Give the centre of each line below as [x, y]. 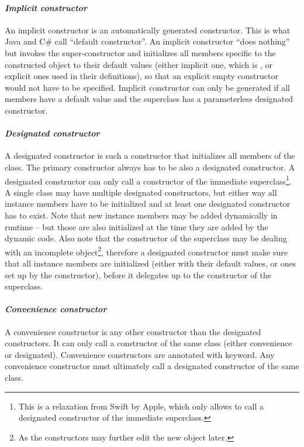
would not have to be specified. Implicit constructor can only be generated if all [147, 87]
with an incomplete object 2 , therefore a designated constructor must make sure [146, 251]
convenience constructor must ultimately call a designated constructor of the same [152, 366]
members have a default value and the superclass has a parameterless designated [149, 99]
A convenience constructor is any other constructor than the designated [133, 331]
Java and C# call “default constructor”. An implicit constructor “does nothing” [147, 41]
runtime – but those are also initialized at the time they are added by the [137, 226]
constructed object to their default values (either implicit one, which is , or [139, 64]
